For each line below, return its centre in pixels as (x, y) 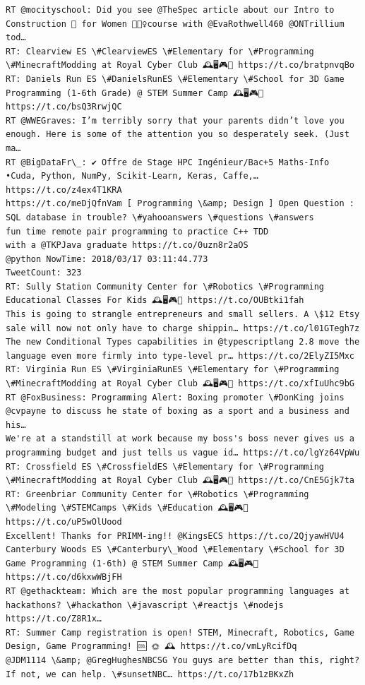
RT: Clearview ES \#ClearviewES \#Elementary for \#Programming (160, 51)
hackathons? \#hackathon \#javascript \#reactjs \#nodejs (145, 605)
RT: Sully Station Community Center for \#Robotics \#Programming (165, 286)
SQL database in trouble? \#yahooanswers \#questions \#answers (160, 217)
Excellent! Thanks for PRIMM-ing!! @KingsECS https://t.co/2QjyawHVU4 (175, 536)
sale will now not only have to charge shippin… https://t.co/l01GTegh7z (183, 328)
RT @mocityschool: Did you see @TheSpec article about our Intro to (170, 10)
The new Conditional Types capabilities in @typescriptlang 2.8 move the (183, 342)
